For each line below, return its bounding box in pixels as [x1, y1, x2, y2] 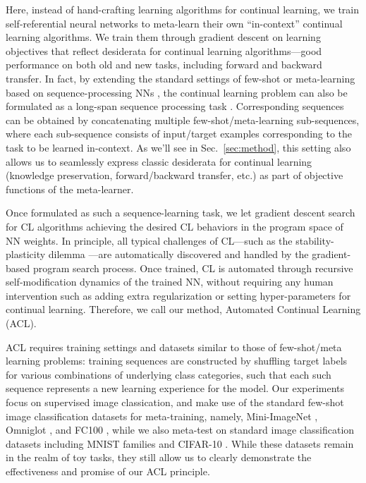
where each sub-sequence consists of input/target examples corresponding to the [6, 126, 353, 141]
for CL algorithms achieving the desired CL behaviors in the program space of [6, 219, 343, 233]
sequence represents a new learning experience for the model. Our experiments [6, 381, 345, 396]
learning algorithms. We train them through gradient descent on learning [6, 30, 321, 44]
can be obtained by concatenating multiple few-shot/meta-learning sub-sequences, [6, 112, 360, 127]
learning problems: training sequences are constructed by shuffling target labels [6, 353, 348, 368]
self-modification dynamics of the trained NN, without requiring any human [6, 274, 334, 289]
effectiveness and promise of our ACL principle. [6, 464, 210, 478]
